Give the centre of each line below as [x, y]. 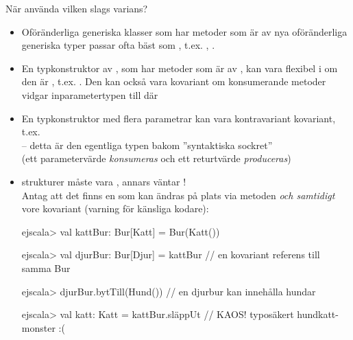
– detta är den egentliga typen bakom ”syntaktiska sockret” [147, 145]
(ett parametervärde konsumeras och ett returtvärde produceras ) [156, 158]
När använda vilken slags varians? [77, 8]
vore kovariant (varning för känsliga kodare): [115, 208]
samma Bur [46, 268]
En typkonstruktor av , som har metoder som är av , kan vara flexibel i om [180, 68]
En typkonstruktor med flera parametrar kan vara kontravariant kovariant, [179, 118]
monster [38, 327]
